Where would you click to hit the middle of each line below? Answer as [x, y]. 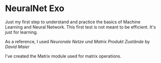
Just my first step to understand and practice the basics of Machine [73, 22]
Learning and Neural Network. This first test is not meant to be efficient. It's [80, 27]
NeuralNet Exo [35, 8]
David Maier [17, 47]
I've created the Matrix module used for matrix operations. [63, 56]
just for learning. [21, 32]
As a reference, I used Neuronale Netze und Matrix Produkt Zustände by [78, 41]
